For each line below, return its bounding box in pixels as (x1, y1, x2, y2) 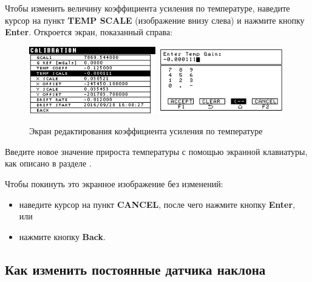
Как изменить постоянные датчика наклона (5, 260, 266, 278)
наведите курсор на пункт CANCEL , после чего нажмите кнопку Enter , (19, 198, 296, 210)
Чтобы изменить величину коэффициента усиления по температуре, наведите (5, 2, 290, 14)
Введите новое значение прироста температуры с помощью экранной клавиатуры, (5, 145, 308, 157)
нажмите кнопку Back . (19, 230, 106, 242)
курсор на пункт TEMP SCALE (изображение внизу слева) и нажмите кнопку (5, 13, 305, 26)
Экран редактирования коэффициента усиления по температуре (29, 125, 263, 137)
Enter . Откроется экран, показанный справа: (5, 26, 173, 38)
